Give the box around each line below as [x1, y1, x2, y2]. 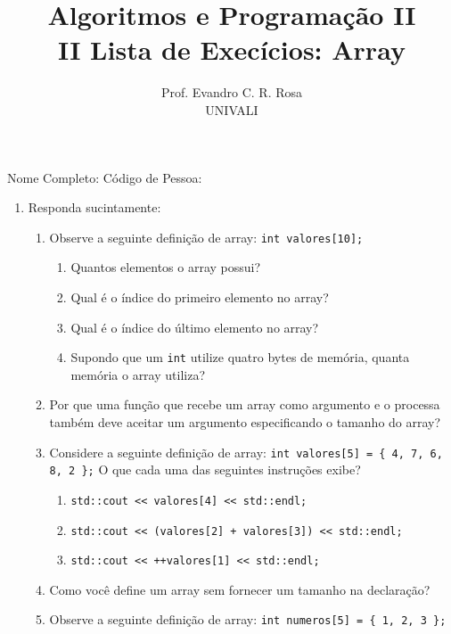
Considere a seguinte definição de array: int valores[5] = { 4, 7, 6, [49, 442, 443, 461]
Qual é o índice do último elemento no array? [70, 317, 319, 336]
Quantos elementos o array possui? [70, 258, 261, 276]
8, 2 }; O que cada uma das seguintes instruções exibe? [49, 460, 361, 479]
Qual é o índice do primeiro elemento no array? [70, 287, 329, 306]
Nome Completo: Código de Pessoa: [7, 168, 202, 186]
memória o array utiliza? [70, 365, 206, 383]
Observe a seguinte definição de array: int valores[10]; [49, 227, 364, 246]
